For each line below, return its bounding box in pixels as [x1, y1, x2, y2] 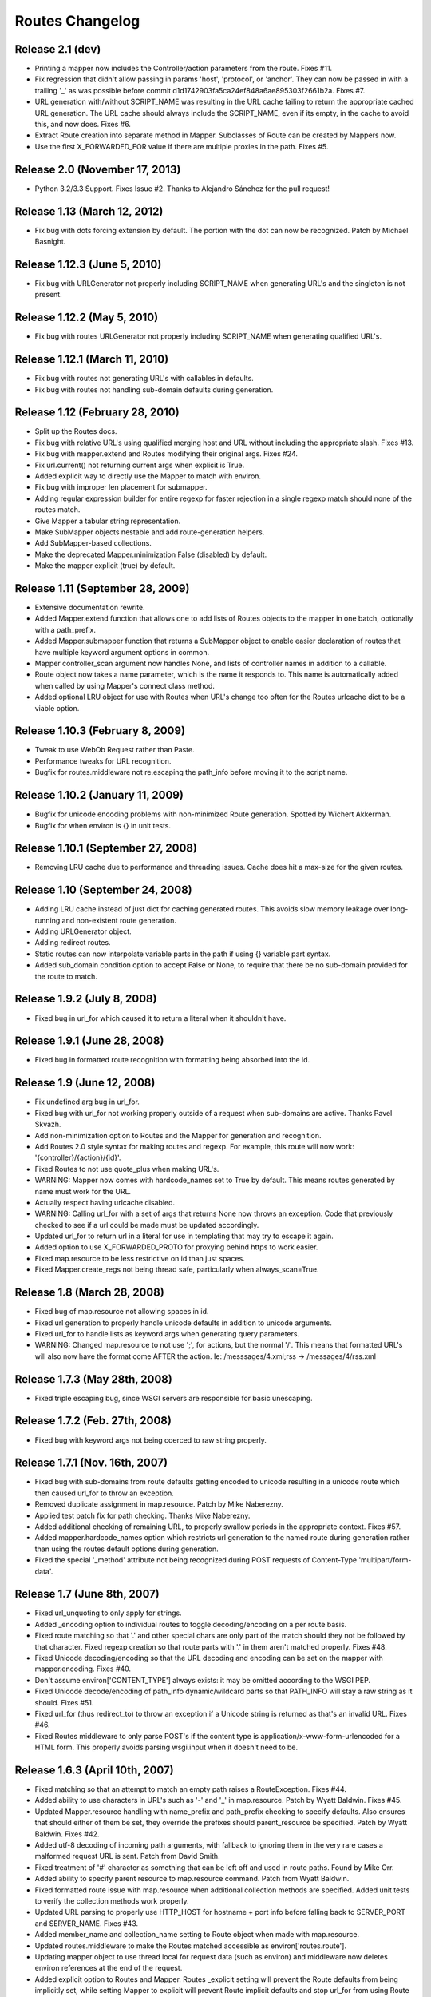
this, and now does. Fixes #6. [34, 120, 132, 129]
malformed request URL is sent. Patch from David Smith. [34, 1852, 220, 1861]
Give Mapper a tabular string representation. [34, 516, 181, 526]
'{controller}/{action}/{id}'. [34, 1153, 121, 1162]
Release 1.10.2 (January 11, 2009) [14, 788, 184, 802]
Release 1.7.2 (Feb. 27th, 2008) [14, 1414, 172, 1427]
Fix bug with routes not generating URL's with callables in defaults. [34, 374, 255, 383]
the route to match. [34, 971, 97, 981]
